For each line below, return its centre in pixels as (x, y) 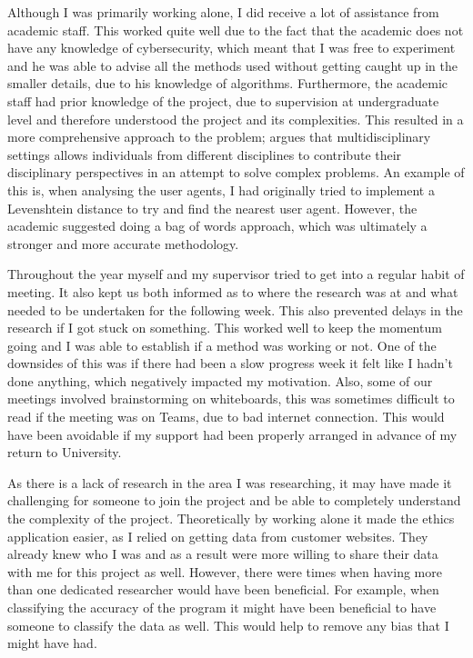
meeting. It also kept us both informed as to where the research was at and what (233, 291)
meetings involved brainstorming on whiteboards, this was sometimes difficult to (231, 399)
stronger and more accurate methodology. (123, 243)
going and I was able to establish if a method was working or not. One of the (222, 345)
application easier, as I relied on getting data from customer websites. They (218, 536)
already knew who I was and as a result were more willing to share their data (223, 554)
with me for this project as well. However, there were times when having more (225, 571)
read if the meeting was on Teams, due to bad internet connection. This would (226, 417)
